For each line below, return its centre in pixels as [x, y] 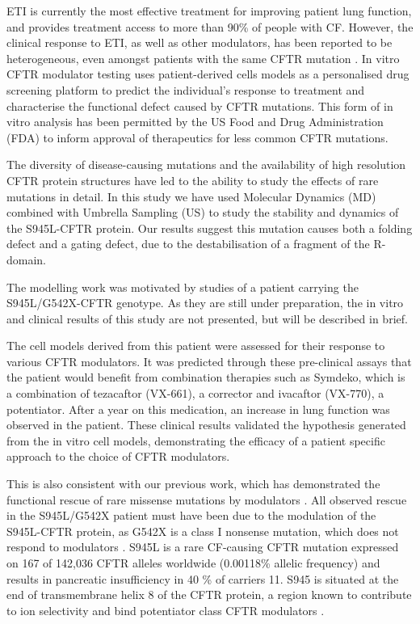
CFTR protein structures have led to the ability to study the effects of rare [193, 180]
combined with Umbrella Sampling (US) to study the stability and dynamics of [203, 212]
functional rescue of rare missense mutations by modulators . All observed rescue [207, 499]
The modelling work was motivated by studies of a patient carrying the [183, 287]
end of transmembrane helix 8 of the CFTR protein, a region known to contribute [209, 594]
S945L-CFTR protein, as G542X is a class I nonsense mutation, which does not [203, 531]
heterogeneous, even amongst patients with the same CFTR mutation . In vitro [203, 58]
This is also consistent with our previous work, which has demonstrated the [193, 484]
